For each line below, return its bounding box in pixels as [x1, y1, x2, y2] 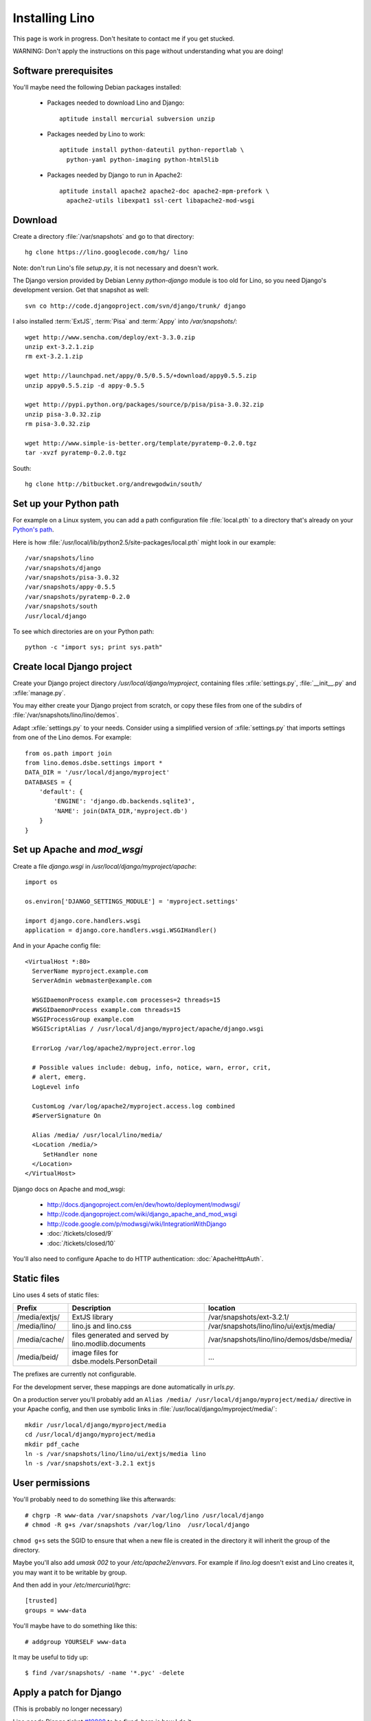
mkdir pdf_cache [25, 1440, 80, 1448]
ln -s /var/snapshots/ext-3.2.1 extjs [25, 1459, 156, 1468]
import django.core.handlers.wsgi [25, 916, 141, 925]
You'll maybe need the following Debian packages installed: [12, 83, 181, 91]
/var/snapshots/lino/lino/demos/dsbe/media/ [207, 1335, 353, 1344]
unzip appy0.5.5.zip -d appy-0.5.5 [25, 381, 145, 389]
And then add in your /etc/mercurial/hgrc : [12, 1581, 131, 1590]
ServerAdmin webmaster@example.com [32, 977, 153, 984]
